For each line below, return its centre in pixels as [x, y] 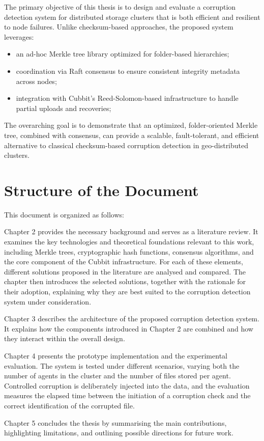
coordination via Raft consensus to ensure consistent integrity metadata [128, 71]
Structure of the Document [101, 190]
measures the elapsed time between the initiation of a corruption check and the [127, 395]
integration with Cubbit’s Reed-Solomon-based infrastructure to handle [127, 98]
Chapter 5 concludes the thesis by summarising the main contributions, [115, 422]
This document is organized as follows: [64, 214]
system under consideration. [48, 301]
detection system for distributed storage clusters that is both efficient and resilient [132, 17]
